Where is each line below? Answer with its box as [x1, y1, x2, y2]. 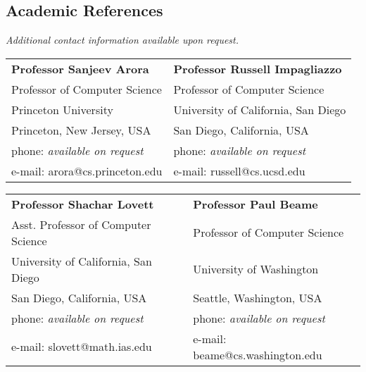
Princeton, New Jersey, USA [11, 121, 151, 138]
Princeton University [11, 101, 113, 118]
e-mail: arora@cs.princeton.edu [11, 162, 163, 179]
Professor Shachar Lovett [11, 195, 154, 212]
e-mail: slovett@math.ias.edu [11, 338, 152, 355]
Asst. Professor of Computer [11, 216, 151, 232]
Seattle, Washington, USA [193, 289, 322, 306]
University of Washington [193, 261, 319, 278]
